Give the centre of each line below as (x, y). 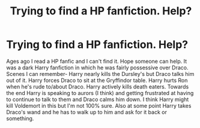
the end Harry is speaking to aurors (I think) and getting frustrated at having (100, 93)
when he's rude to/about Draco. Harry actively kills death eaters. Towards (98, 86)
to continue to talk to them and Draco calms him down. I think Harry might (98, 99)
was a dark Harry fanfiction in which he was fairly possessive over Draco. (97, 68)
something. (20, 118)
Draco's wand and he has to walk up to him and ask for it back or (86, 112)
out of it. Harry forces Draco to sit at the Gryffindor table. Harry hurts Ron (97, 80)
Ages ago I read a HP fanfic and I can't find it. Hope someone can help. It (97, 61)
